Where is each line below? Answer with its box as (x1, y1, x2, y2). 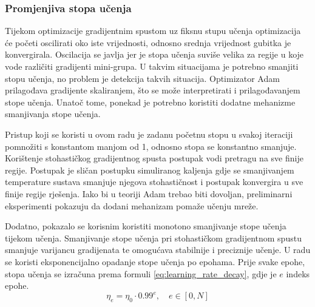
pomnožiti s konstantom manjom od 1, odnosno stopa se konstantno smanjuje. (5, 140, 297, 152)
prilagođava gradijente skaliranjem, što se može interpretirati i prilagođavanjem (5, 84, 300, 96)
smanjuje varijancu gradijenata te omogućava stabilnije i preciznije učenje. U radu (5, 243, 311, 256)
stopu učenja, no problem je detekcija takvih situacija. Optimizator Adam (5, 72, 280, 84)
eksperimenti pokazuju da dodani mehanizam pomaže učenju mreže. (5, 199, 259, 212)
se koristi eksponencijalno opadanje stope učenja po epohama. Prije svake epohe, (5, 255, 305, 268)
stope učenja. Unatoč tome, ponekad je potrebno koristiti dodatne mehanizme (5, 95, 296, 108)
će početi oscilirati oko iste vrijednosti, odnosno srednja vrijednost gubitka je (5, 36, 291, 49)
